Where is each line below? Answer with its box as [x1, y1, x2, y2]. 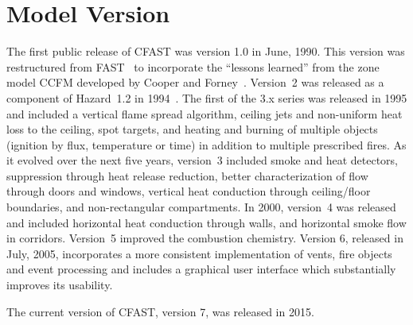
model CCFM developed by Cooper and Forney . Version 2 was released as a [6, 74, 384, 91]
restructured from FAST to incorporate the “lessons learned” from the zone [6, 58, 380, 75]
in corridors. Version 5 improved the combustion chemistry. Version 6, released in [6, 230, 403, 246]
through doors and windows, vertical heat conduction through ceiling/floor [6, 183, 371, 199]
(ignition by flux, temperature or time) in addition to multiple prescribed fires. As [6, 136, 407, 153]
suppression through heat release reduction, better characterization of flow [6, 167, 368, 184]
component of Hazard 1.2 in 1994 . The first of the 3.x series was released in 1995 [6, 89, 407, 106]
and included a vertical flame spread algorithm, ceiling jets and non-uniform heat [6, 105, 403, 122]
